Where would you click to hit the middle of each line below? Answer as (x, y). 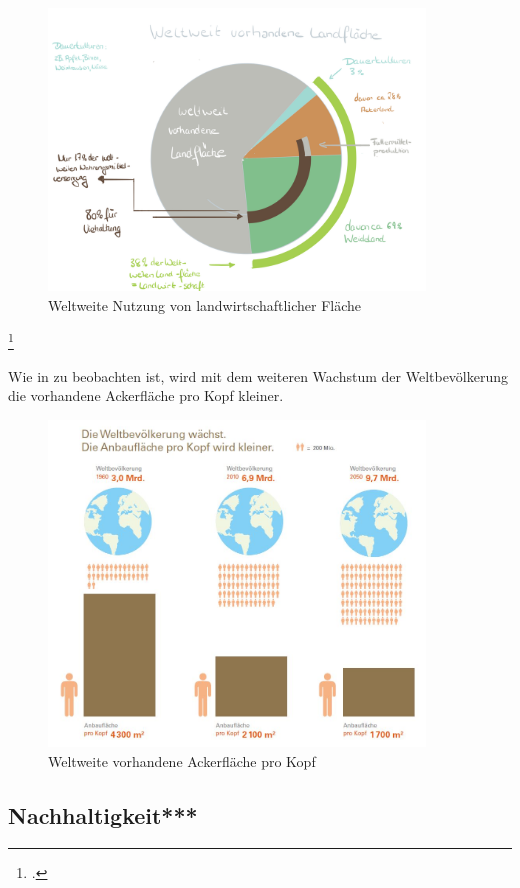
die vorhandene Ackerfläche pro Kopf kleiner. (146, 395)
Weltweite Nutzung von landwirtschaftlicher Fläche (205, 305)
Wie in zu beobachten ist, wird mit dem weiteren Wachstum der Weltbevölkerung (258, 375)
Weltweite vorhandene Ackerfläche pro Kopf (182, 761)
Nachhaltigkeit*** (103, 815)
